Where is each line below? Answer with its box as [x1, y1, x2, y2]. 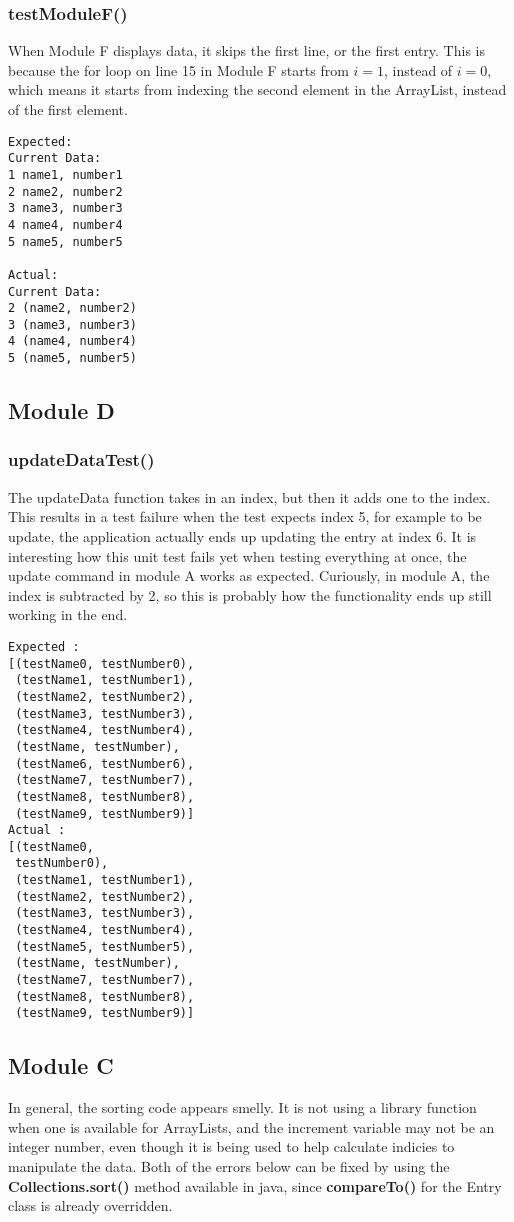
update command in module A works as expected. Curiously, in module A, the [8, 565, 490, 586]
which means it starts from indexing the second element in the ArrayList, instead [8, 79, 507, 100]
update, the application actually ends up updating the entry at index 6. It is [8, 525, 477, 546]
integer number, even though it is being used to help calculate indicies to [8, 1136, 455, 1157]
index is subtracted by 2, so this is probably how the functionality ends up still [8, 584, 492, 605]
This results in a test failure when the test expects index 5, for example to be [8, 506, 482, 527]
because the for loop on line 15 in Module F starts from [8, 59, 349, 80]
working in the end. [8, 604, 128, 625]
